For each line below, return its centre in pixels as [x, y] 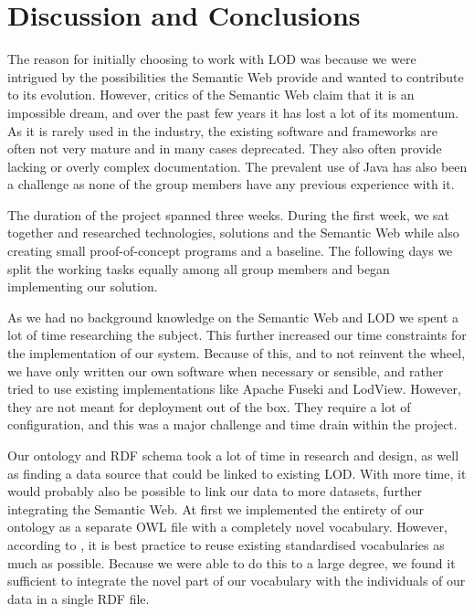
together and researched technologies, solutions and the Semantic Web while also [233, 233]
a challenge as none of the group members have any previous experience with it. [231, 184]
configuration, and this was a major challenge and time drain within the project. [232, 424]
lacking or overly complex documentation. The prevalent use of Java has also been [237, 166]
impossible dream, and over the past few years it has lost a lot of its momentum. [233, 112]
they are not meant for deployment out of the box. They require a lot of [209, 406]
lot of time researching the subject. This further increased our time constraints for [237, 335]
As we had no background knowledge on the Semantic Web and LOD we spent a [233, 317]
